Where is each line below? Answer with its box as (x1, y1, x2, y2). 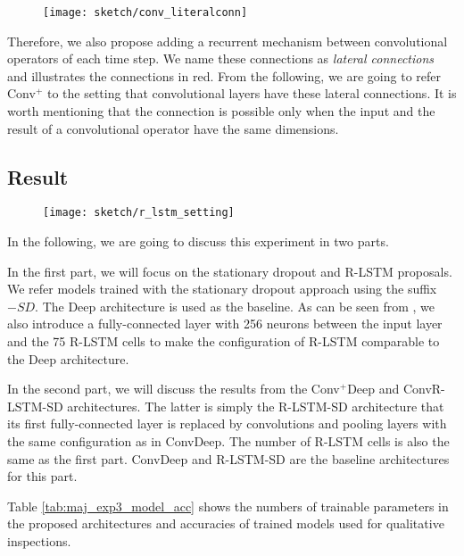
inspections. (7, 531, 71, 550)
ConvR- (402, 379, 445, 398)
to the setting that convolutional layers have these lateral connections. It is (46, 84, 457, 103)
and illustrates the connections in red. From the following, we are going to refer (7, 66, 441, 85)
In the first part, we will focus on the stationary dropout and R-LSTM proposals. (7, 261, 452, 280)
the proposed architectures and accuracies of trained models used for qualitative (7, 514, 444, 533)
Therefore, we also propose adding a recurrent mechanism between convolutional (7, 31, 448, 50)
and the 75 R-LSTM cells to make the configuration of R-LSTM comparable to (7, 332, 440, 351)
